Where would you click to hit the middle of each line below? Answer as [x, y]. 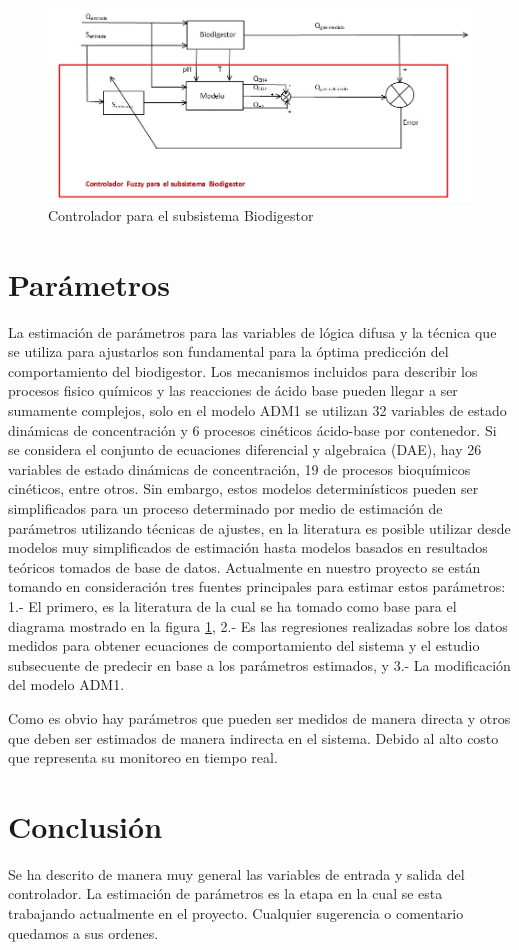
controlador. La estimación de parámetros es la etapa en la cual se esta [225, 893]
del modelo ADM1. [66, 684]
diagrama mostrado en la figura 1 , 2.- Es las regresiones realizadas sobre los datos [258, 625]
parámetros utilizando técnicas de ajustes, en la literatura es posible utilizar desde [259, 527]
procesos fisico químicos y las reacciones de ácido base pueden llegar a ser [233, 390]
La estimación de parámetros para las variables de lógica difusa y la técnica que [252, 331]
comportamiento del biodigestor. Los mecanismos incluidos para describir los [243, 370]
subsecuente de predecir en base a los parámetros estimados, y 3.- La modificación [259, 664]
